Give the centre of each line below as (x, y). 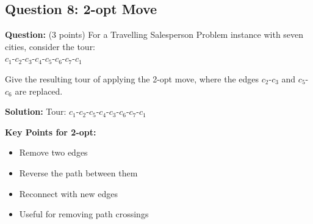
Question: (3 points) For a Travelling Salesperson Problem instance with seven (154, 34)
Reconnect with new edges (69, 193)
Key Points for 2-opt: (51, 132)
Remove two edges (53, 152)
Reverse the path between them (78, 172)
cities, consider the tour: (50, 46)
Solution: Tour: (36, 111)
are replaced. (39, 91)
